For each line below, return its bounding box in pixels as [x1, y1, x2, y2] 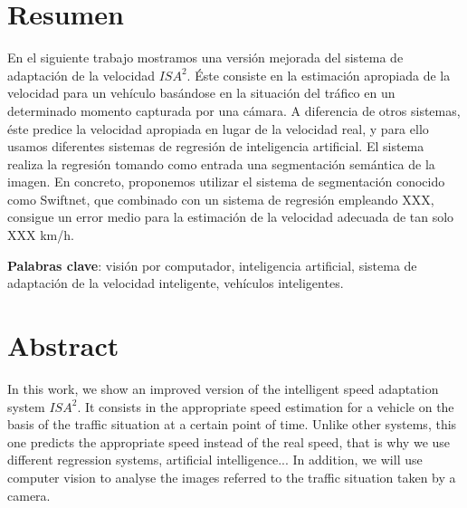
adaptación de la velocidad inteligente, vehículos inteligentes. [7, 273, 344, 292]
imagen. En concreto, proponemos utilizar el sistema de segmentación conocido [7, 172, 445, 191]
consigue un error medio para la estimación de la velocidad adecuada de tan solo [7, 207, 454, 226]
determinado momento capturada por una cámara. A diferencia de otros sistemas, [7, 101, 461, 120]
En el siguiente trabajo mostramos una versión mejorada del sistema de [7, 48, 404, 67]
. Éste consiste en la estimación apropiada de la [186, 65, 451, 84]
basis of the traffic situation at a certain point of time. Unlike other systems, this [7, 415, 457, 434]
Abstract [7, 327, 119, 364]
